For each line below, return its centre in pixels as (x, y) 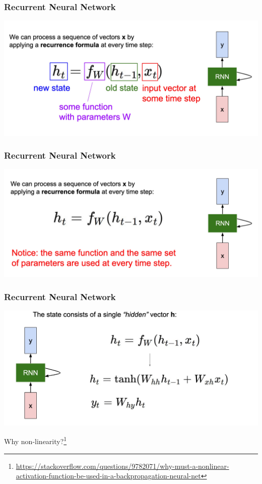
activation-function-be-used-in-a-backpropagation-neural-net (108, 476)
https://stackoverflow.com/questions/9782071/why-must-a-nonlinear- (122, 466)
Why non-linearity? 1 (36, 440)
